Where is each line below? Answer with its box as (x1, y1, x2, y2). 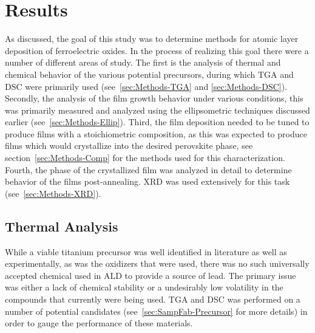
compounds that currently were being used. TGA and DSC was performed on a (5, 293, 300, 306)
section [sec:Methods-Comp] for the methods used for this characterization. (5, 151, 285, 164)
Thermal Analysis (5, 216, 118, 235)
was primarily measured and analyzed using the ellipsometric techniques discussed (5, 103, 310, 116)
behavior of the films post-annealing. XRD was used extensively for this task (5, 175, 290, 188)
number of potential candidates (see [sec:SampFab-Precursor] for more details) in (5, 304, 308, 317)
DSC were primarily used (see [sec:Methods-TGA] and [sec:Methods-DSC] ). (5, 80, 288, 92)
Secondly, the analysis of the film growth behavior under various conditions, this (5, 92, 303, 105)
